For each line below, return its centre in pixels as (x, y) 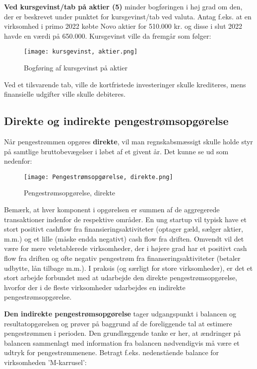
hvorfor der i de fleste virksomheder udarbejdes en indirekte (95, 287)
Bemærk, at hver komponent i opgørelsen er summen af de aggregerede (112, 210)
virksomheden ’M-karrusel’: (45, 362)
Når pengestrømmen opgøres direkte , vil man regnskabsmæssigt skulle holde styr (128, 142)
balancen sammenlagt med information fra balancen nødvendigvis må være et (122, 342)
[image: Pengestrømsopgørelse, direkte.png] (98, 177)
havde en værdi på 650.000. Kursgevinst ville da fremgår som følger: (108, 35)
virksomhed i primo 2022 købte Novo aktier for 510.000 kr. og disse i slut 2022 (123, 26)
